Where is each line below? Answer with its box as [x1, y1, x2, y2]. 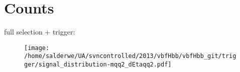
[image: [24, 44, 50, 51]
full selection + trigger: [4, 26, 75, 37]
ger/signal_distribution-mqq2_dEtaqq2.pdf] [24, 61, 172, 68]
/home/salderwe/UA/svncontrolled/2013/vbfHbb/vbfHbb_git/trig [24, 52, 236, 60]
